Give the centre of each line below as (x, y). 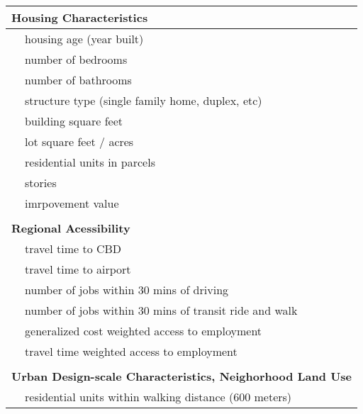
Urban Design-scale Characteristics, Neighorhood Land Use (182, 376)
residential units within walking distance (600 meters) (158, 397)
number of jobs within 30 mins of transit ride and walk (161, 310)
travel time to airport (78, 269)
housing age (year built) (84, 39)
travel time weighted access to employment (131, 351)
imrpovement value (72, 203)
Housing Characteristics (80, 17)
